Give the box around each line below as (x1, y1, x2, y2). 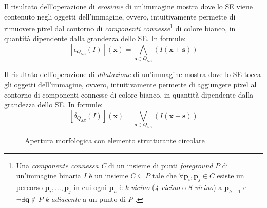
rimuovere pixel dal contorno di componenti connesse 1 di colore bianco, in (4, 22, 236, 33)
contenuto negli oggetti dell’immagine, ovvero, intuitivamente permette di (4, 11, 236, 22)
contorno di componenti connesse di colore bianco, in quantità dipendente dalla (4, 89, 254, 100)
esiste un (217, 170, 244, 181)
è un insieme (89, 170, 128, 181)
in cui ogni (73, 181, 107, 192)
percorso (16, 181, 43, 192)
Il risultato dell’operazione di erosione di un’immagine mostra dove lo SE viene (4, 1, 253, 11)
